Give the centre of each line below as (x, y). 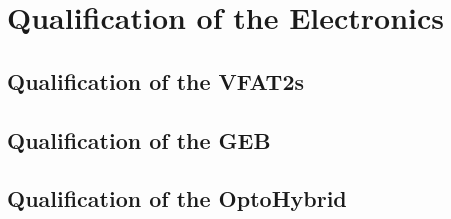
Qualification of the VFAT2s (156, 80)
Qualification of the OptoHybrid (177, 198)
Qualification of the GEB (139, 139)
